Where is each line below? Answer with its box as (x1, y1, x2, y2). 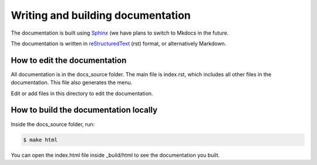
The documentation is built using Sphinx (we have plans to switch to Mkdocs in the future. (11, 29, 229, 36)
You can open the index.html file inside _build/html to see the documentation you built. (11, 151, 220, 159)
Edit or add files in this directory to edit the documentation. (11, 90, 153, 97)
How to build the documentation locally (11, 105, 158, 115)
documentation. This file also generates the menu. (11, 79, 133, 86)
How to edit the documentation (11, 55, 127, 65)
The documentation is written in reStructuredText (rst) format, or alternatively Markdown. (11, 40, 227, 47)
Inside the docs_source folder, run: (11, 120, 95, 127)
